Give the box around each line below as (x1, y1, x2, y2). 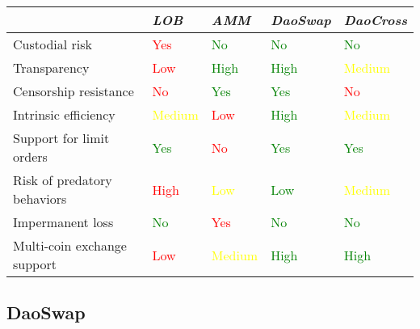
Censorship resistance (13, 82, 134, 100)
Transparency (13, 58, 90, 77)
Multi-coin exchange (13, 236, 127, 255)
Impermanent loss (13, 213, 114, 231)
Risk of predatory (13, 171, 112, 189)
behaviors (13, 189, 67, 208)
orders (13, 147, 48, 166)
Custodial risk (13, 35, 93, 53)
